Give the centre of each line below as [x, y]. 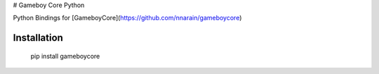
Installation [38, 38]
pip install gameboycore [65, 56]
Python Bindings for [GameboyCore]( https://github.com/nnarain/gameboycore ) [127, 18]
